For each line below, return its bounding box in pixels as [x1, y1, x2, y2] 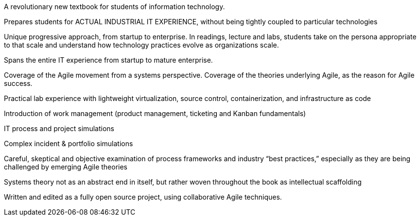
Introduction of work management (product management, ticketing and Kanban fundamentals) [4, 109, 306, 118]
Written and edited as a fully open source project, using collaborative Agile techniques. [4, 193, 282, 201]
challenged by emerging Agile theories [4, 163, 128, 171]
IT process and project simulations [4, 124, 114, 133]
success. [4, 79, 33, 87]
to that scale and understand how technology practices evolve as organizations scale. [4, 41, 279, 49]
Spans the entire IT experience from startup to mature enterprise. [4, 56, 213, 64]
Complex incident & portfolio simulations [4, 139, 133, 148]
